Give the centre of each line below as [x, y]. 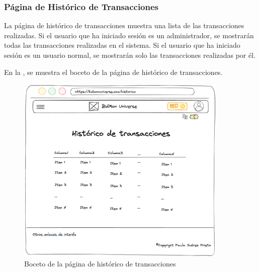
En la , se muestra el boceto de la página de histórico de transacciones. [113, 72]
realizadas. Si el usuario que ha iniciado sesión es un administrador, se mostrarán [129, 35]
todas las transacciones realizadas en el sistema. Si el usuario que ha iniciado [122, 45]
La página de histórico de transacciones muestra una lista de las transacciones [124, 25]
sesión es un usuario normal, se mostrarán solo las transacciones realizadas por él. [130, 55]
